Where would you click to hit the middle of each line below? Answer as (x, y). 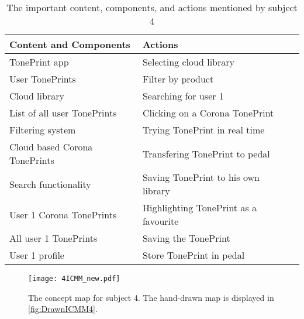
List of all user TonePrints (63, 113)
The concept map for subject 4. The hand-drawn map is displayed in (151, 297)
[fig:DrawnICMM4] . (63, 309)
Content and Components (70, 44)
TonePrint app (39, 62)
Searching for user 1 (183, 96)
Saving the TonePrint (186, 238)
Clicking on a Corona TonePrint (208, 113)
